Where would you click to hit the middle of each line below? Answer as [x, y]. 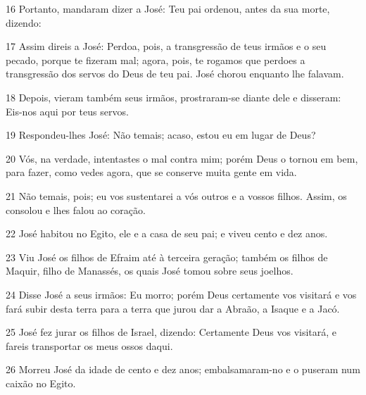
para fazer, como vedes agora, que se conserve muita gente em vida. [151, 172]
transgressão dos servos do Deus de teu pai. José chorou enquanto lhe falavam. [175, 74]
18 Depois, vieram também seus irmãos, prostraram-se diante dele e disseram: [173, 97]
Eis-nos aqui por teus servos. [67, 111]
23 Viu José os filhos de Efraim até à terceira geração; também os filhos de [167, 257]
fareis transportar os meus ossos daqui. [89, 345]
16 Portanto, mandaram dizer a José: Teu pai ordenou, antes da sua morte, [168, 8]
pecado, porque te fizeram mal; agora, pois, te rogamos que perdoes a [156, 59]
